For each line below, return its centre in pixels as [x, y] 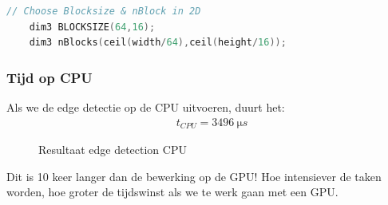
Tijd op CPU [49, 77]
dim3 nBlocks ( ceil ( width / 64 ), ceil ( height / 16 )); [158, 43]
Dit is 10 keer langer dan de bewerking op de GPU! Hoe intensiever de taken [194, 176]
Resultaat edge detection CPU [113, 150]
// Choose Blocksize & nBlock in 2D [104, 11]
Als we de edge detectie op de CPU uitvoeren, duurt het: [146, 107]
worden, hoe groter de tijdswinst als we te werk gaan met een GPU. [172, 192]
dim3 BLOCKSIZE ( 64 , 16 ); [92, 27]
